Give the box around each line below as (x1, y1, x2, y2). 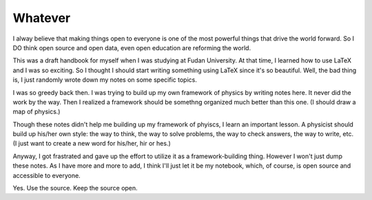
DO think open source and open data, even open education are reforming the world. (12, 43, 251, 52)
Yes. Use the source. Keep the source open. (12, 184, 138, 192)
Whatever (12, 10, 71, 25)
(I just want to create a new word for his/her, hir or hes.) (12, 140, 172, 148)
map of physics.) (12, 107, 61, 116)
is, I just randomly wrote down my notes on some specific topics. (12, 76, 198, 84)
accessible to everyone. (12, 171, 81, 179)
